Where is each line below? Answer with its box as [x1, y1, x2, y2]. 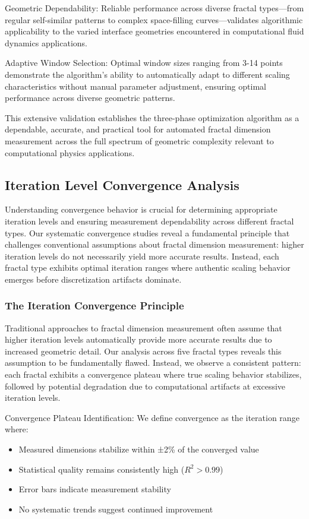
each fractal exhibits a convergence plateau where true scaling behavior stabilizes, [5, 368, 302, 381]
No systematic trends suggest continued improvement [18, 502, 213, 515]
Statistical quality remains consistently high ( [18, 463, 185, 475]
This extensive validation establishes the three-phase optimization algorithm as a [5, 111, 299, 124]
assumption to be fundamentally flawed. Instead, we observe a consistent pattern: [5, 356, 301, 369]
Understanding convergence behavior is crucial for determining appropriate [5, 203, 278, 216]
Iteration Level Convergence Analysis [5, 175, 239, 194]
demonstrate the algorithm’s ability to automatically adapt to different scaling [5, 68, 290, 80]
